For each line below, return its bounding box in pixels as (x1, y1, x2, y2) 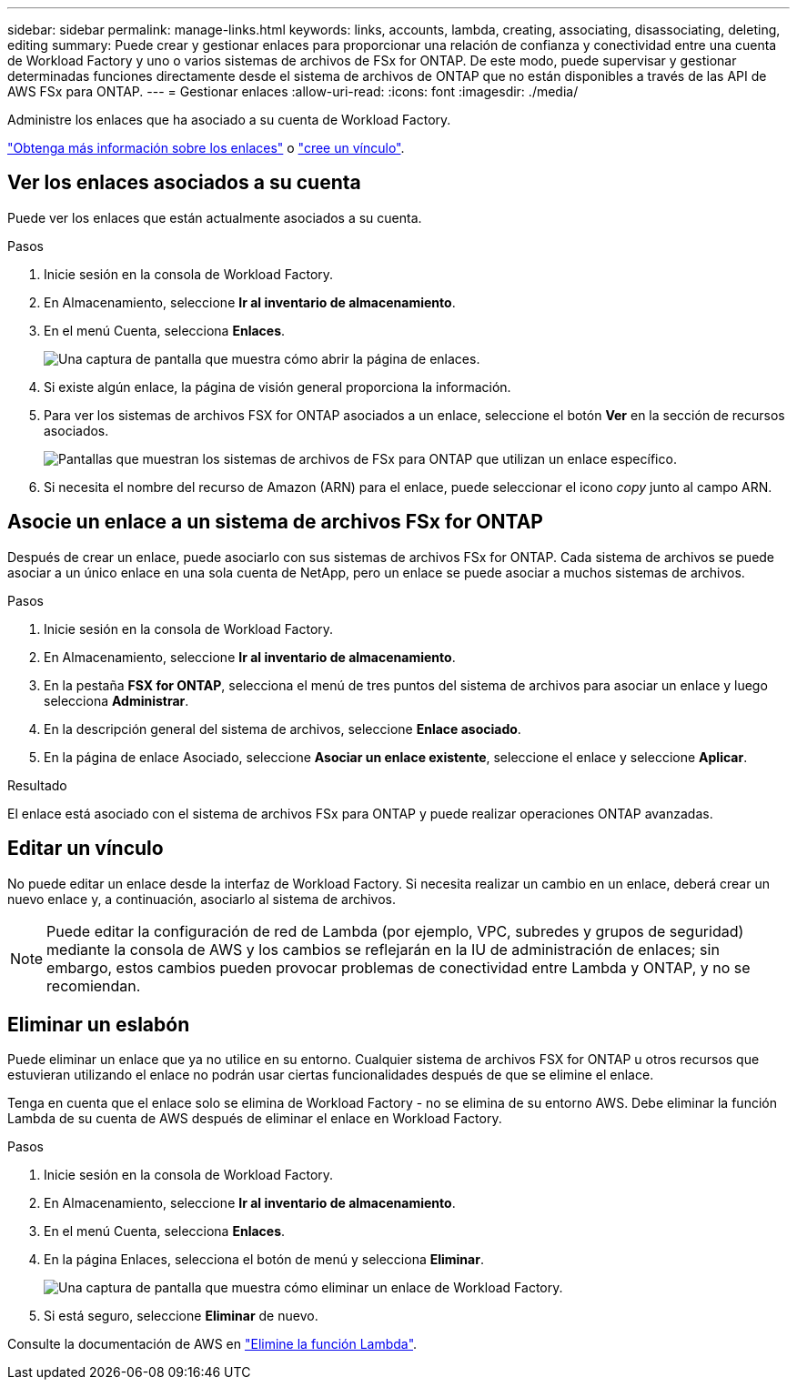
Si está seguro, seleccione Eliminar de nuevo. (44, 1308, 318, 1324)
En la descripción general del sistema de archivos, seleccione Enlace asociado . (44, 720, 521, 737)
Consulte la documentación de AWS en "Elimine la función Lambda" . (7, 1336, 418, 1352)
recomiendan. (46, 976, 141, 995)
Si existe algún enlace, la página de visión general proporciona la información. (44, 378, 511, 395)
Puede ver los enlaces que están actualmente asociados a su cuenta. (7, 209, 422, 226)
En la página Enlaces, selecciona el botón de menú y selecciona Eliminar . (44, 1251, 484, 1268)
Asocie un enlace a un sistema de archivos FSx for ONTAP (7, 510, 543, 534)
